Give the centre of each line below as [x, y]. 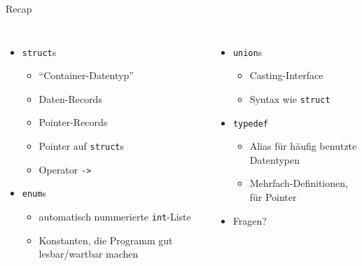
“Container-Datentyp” [86, 75]
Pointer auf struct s [82, 146]
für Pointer [273, 196]
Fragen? [250, 220]
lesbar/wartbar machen [89, 254]
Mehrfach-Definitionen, [299, 183]
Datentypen [275, 159]
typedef [250, 124]
